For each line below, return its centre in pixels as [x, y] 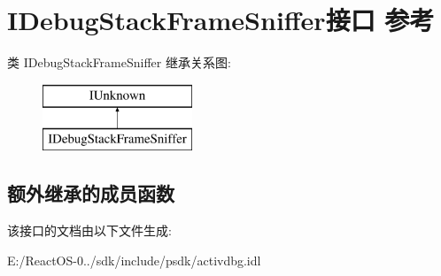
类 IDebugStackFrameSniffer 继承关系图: [119, 62]
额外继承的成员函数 [91, 193]
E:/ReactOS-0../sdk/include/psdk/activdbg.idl [134, 260]
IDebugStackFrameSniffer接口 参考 [221, 20]
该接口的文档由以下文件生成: [89, 230]
